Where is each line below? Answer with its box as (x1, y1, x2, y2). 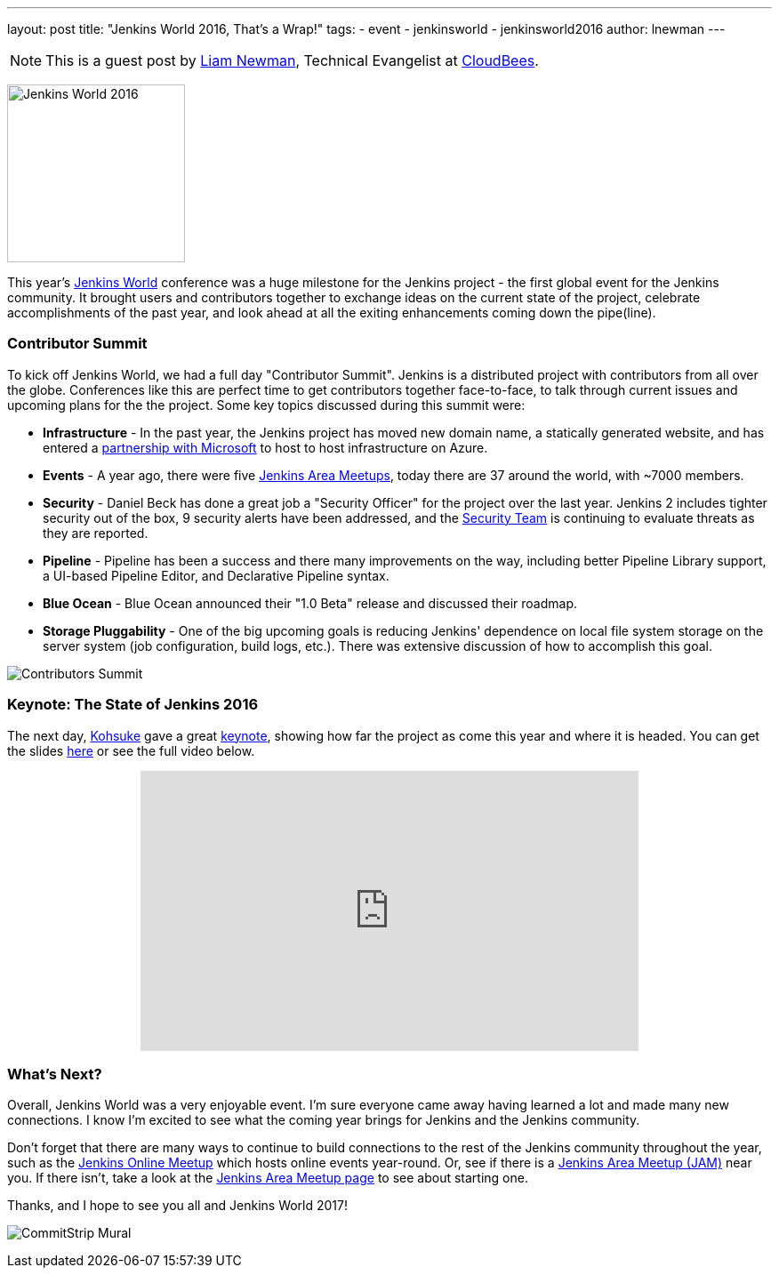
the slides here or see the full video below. (7, 742, 255, 758)
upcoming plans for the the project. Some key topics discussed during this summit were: (7, 397, 526, 413)
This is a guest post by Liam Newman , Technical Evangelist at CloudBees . (45, 52, 539, 69)
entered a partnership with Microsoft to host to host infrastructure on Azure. (43, 439, 488, 455)
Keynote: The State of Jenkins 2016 (7, 695, 259, 714)
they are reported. (43, 525, 149, 541)
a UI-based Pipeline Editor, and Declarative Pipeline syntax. (43, 567, 389, 583)
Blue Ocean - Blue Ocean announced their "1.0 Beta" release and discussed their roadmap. (43, 595, 578, 611)
